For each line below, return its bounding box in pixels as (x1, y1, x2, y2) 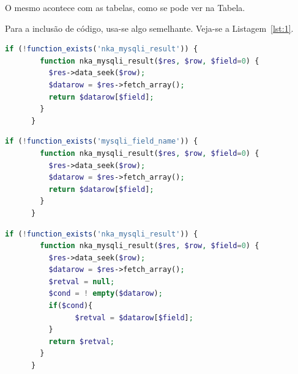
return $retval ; (48, 337, 115, 346)
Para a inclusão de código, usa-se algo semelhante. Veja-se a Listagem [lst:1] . (5, 21, 294, 34)
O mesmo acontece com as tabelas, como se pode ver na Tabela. (5, 1, 245, 13)
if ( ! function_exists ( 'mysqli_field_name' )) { (5, 137, 198, 146)
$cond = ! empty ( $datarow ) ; (48, 289, 163, 298)
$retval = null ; (48, 277, 115, 286)
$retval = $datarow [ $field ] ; (75, 313, 193, 322)
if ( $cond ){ (48, 301, 93, 310)
